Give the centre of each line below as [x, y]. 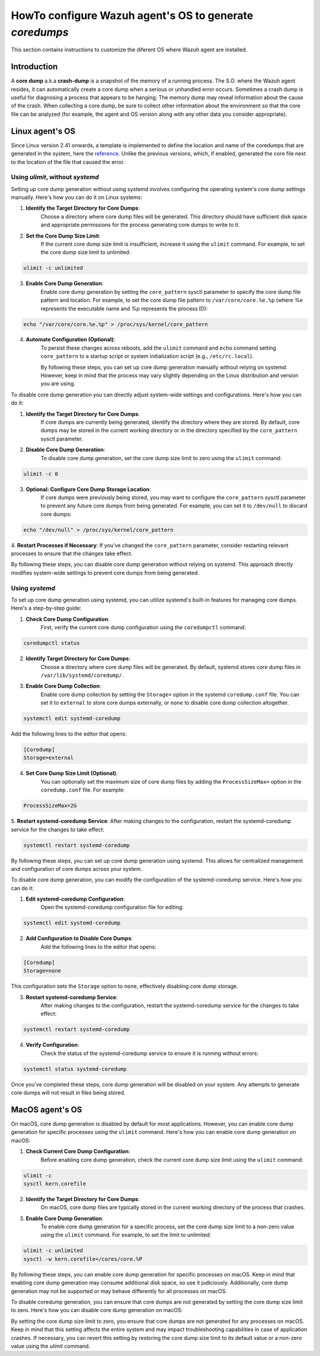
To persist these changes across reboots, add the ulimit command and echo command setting [159, 348]
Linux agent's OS [43, 131]
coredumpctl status [52, 643]
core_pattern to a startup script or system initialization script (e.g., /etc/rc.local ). [147, 356]
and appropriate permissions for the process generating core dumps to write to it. [140, 225]
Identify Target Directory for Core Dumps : [78, 658]
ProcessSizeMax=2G [50, 806]
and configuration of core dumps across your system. [76, 869]
